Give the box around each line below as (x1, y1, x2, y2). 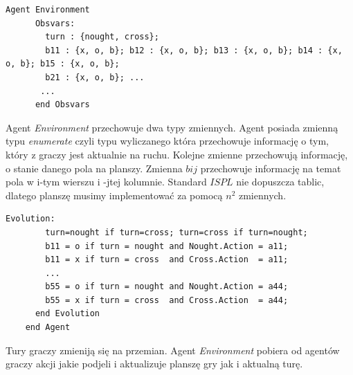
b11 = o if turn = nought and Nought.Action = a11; (45, 241, 289, 251)
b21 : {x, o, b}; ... (45, 72, 145, 82)
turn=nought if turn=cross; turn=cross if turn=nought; (45, 227, 308, 237)
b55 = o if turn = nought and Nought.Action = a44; (45, 282, 289, 292)
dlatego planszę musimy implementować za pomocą (6, 187, 223, 202)
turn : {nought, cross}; (45, 32, 159, 42)
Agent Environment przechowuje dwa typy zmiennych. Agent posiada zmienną (6, 120, 338, 134)
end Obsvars (35, 100, 90, 110)
